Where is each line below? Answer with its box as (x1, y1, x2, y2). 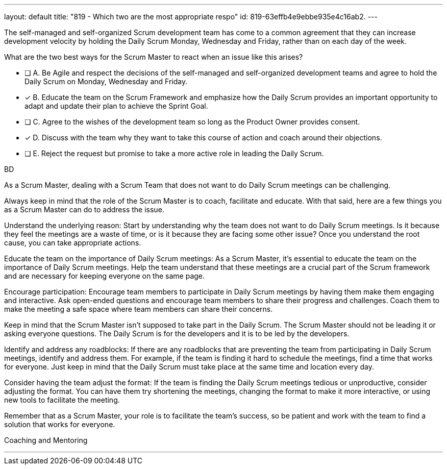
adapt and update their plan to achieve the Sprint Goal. (24, 102, 208, 110)
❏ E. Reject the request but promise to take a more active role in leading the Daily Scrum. (24, 149, 324, 158)
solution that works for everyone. (4, 420, 115, 429)
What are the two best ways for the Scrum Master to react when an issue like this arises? (4, 53, 303, 61)
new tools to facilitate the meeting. (4, 396, 120, 404)
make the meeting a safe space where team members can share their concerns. (4, 305, 273, 313)
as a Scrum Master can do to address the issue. (4, 205, 164, 214)
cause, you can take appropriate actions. (4, 238, 141, 247)
